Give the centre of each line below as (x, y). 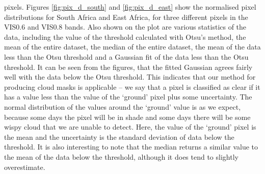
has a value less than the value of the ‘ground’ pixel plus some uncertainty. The (128, 97)
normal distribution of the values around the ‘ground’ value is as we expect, (123, 106)
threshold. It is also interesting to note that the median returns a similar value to (131, 147)
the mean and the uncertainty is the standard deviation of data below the (119, 136)
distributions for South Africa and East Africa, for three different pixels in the (126, 17)
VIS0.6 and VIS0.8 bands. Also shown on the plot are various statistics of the (125, 27)
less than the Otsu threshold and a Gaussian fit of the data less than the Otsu (126, 56)
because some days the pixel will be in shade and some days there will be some (127, 117)
